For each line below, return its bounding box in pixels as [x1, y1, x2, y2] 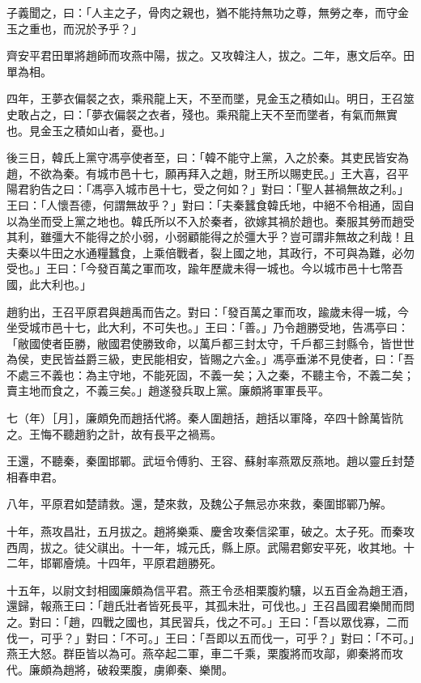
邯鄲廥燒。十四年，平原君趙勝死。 [40, 554, 222, 571]
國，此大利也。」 [6, 275, 91, 292]
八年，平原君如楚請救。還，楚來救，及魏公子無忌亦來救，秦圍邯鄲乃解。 [6, 495, 392, 512]
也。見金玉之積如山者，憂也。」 [6, 121, 171, 138]
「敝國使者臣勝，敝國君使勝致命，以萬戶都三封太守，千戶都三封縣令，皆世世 [6, 334, 415, 351]
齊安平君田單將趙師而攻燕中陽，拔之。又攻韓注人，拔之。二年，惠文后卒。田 [6, 47, 415, 64]
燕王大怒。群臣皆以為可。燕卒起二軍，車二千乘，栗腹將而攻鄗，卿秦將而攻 [6, 645, 403, 662]
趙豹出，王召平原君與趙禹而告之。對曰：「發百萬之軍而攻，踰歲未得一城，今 [6, 303, 409, 320]
